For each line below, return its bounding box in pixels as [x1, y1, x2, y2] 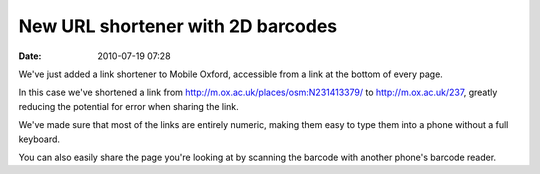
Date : [18, 50, 42, 62]
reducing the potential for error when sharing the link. [18, 100, 239, 112]
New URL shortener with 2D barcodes [18, 15, 338, 37]
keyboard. [18, 133, 60, 145]
